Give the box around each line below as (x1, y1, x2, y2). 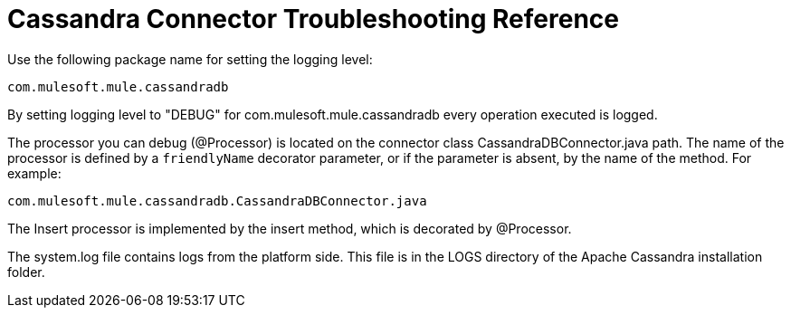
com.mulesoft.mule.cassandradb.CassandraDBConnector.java (7, 193, 427, 208)
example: (7, 165, 62, 181)
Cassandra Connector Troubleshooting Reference (7, 4, 619, 34)
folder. (7, 263, 45, 280)
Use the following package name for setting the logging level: (7, 51, 373, 67)
